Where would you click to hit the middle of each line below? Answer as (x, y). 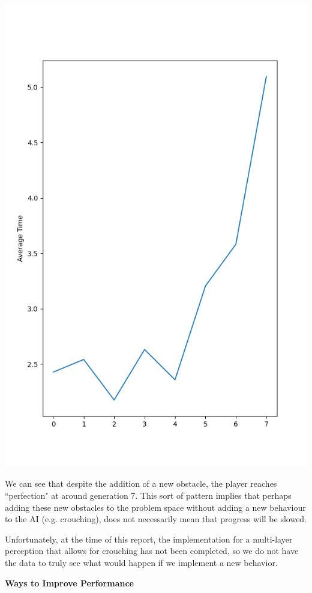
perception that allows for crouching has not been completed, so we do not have (152, 551)
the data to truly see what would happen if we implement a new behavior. (141, 562)
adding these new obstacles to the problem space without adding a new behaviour (155, 507)
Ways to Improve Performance (69, 582)
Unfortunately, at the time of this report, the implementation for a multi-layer (149, 539)
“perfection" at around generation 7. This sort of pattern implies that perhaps (148, 495)
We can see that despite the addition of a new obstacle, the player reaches (141, 483)
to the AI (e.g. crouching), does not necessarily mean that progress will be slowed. (156, 519)
